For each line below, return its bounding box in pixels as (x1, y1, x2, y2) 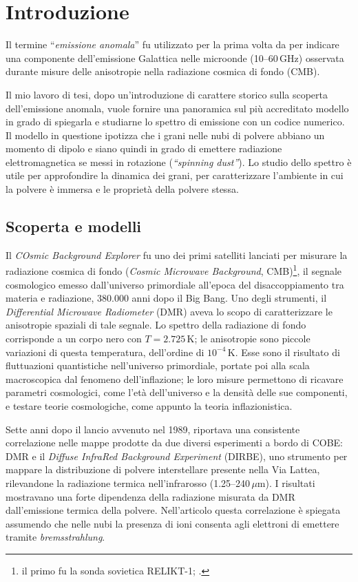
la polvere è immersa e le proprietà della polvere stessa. (6, 182, 239, 196)
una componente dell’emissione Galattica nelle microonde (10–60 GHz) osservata (6, 50, 344, 65)
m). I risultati (257, 476, 315, 490)
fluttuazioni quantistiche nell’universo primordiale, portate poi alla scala (6, 358, 310, 373)
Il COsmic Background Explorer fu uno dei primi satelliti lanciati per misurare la (6, 247, 348, 262)
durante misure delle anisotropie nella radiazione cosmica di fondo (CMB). (6, 64, 320, 79)
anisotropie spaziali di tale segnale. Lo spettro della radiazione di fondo (6, 318, 306, 332)
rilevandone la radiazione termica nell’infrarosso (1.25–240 (6, 476, 251, 490)
